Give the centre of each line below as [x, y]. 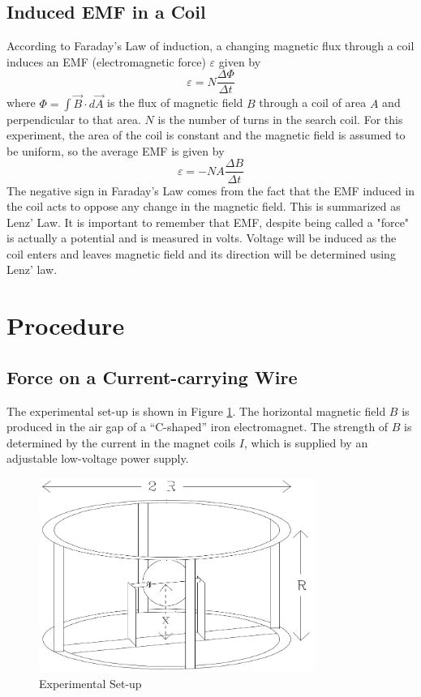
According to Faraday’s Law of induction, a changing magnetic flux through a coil [210, 46]
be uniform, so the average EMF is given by [116, 150]
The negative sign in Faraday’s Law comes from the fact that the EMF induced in [211, 190]
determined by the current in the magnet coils [121, 442]
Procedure [66, 325]
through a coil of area [313, 103]
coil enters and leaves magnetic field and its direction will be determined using [201, 253]
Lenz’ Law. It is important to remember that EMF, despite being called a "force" [208, 222]
